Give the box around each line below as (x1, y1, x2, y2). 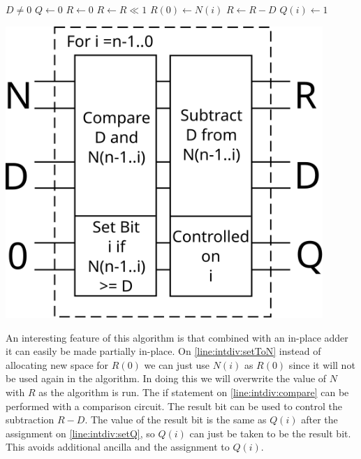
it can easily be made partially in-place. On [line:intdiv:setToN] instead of (6, 344, 321, 358)
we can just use (144, 357, 210, 372)
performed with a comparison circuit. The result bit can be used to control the (6, 398, 342, 413)
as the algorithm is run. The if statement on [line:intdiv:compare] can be (38, 385, 349, 399)
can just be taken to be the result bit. (189, 425, 351, 440)
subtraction (6, 412, 54, 427)
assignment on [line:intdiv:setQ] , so (6, 425, 155, 440)
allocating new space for (6, 357, 109, 372)
